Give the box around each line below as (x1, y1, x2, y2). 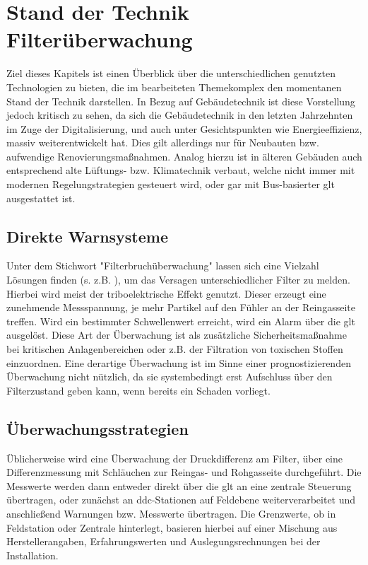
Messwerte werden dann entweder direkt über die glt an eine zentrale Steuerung (6, 478, 352, 493)
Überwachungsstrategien (6, 417, 189, 439)
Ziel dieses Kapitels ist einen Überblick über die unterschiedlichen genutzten (6, 66, 336, 81)
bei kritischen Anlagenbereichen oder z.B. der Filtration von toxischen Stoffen (6, 342, 343, 356)
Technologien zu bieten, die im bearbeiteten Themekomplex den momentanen (6, 79, 342, 94)
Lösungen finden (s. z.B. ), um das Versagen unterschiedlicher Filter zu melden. (6, 272, 350, 287)
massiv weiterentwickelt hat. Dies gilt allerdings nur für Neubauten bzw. (6, 135, 319, 150)
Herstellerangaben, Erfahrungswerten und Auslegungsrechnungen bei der (6, 534, 321, 549)
